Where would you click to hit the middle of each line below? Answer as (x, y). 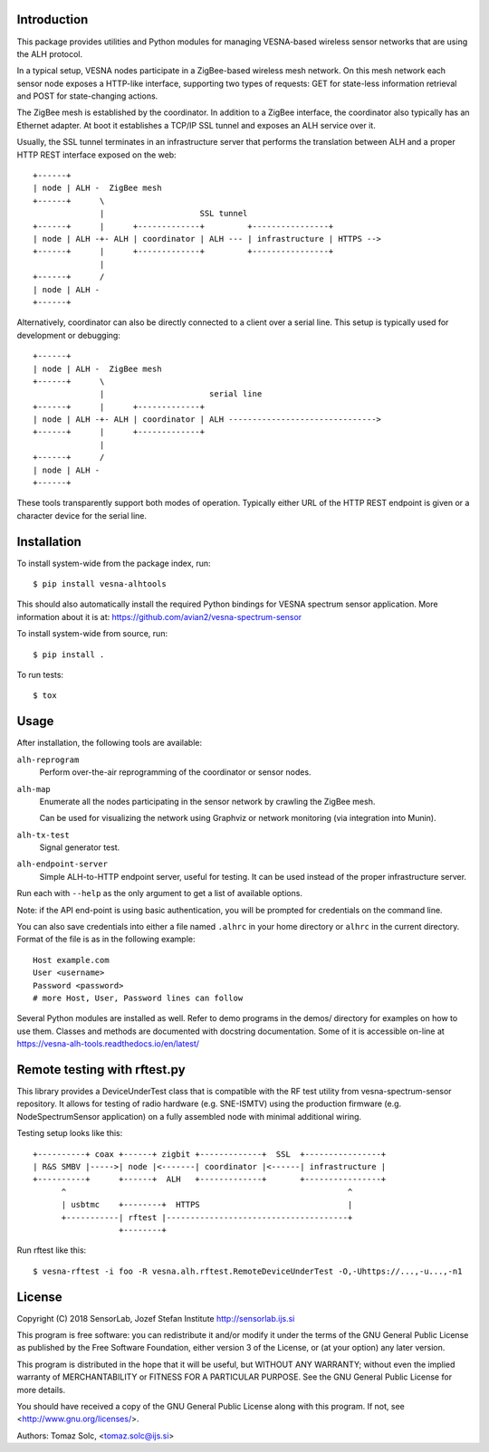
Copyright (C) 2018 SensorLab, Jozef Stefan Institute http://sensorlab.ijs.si (156, 1318)
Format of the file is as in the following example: (106, 939)
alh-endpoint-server (62, 864)
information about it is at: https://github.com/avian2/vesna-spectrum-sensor (159, 616)
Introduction (53, 19)
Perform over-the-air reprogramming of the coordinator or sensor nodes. (175, 772)
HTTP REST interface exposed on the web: (96, 155)
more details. (41, 1390)
